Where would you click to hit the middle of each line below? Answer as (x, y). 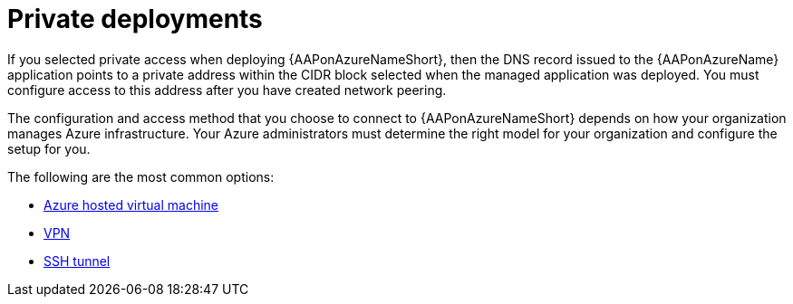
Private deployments (135, 19)
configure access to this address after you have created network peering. (227, 90)
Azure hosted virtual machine (131, 204)
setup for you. (49, 148)
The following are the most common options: (141, 176)
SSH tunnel (77, 261)
